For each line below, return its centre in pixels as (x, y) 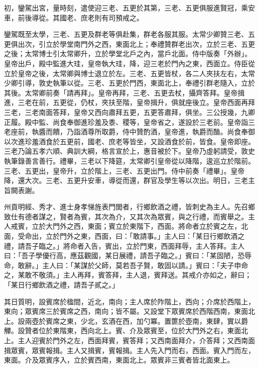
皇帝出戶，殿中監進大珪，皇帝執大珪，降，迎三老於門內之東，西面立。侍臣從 (129, 63)
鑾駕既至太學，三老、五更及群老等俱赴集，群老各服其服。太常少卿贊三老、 (126, 34)
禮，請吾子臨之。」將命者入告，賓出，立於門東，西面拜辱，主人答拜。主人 (124, 245)
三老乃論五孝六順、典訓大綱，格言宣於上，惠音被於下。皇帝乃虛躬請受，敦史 (129, 151)
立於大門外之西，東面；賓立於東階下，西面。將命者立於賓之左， (136, 226)
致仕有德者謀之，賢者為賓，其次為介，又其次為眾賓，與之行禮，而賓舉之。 (126, 216)
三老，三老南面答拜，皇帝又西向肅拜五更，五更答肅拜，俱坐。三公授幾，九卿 (129, 112)
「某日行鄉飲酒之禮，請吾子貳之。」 (62, 285)
